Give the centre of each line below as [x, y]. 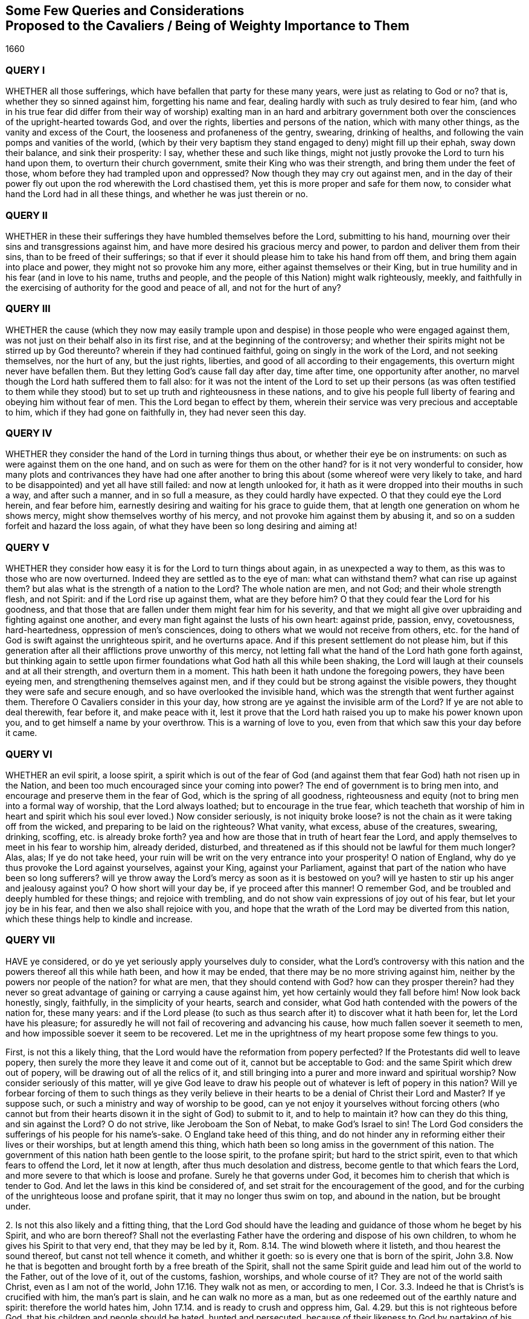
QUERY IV [29, 433]
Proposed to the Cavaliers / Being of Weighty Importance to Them [207, 26]
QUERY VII [30, 940]
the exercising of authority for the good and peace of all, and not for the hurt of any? [173, 287]
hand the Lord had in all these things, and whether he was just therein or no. [157, 194]
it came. [21, 733]
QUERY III [28, 309]
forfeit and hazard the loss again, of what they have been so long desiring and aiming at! [181, 526]
